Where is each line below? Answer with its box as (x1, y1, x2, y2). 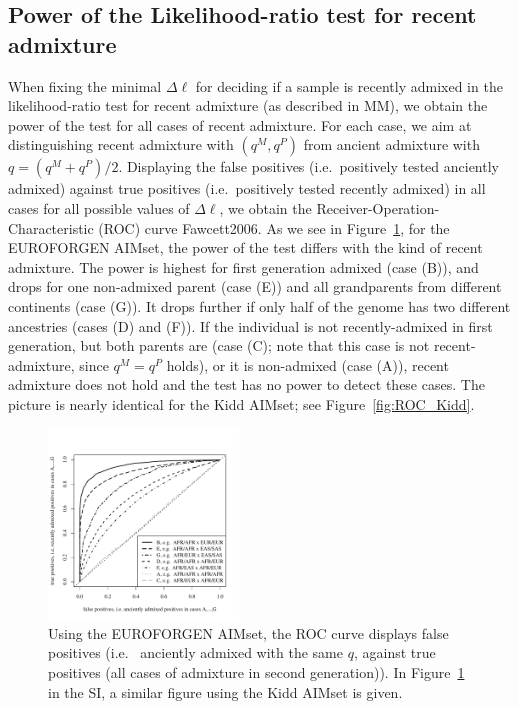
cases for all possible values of (8, 197, 190, 218)
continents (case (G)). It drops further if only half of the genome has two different (8, 295, 511, 316)
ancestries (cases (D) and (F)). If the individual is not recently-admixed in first (8, 315, 493, 336)
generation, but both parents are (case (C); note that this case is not (8, 335, 430, 356)
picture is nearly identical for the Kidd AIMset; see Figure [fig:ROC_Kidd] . (8, 393, 475, 414)
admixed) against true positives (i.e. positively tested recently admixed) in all (8, 178, 486, 199)
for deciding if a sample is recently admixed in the (195, 75, 503, 96)
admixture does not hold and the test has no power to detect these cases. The (8, 374, 485, 395)
